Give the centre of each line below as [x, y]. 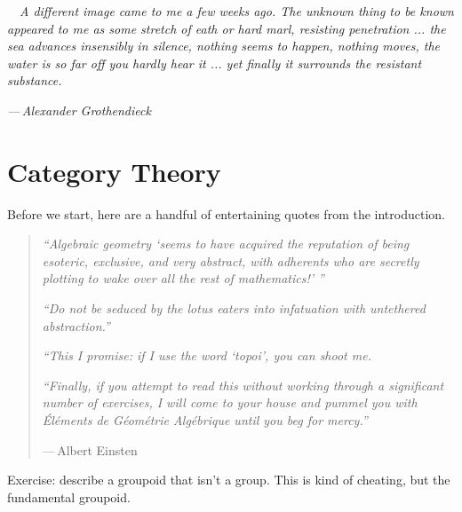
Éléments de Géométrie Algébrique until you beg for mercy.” [205, 420]
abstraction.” [76, 325]
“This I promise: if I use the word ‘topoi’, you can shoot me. [207, 355]
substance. [35, 80]
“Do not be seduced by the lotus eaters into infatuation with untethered [234, 308]
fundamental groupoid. [69, 496]
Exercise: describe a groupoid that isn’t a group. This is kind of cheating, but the [229, 480]
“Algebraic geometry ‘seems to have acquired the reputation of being [226, 244]
